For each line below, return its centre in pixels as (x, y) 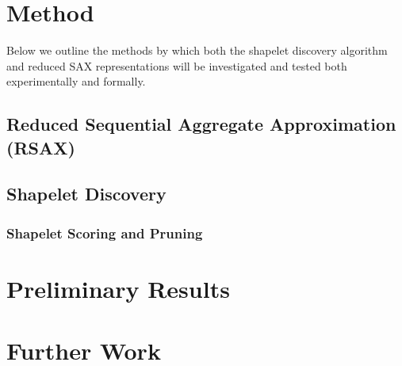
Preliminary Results (118, 288)
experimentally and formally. (76, 81)
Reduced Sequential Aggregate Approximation (201, 124)
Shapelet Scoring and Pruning (105, 233)
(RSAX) (41, 147)
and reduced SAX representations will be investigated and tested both (177, 65)
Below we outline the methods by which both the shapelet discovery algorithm (197, 50)
